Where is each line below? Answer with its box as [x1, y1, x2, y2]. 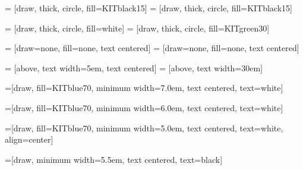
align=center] [5, 133, 53, 146]
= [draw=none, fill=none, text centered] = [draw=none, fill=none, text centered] [5, 42, 299, 54]
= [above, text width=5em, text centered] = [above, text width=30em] [5, 61, 263, 74]
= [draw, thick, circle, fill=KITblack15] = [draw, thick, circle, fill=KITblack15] [5, 2, 292, 14]
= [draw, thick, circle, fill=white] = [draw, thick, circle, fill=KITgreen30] [5, 21, 270, 34]
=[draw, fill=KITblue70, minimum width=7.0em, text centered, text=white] [5, 81, 283, 94]
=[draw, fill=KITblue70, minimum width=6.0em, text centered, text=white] [5, 101, 283, 114]
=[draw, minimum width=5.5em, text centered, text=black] [5, 153, 223, 165]
